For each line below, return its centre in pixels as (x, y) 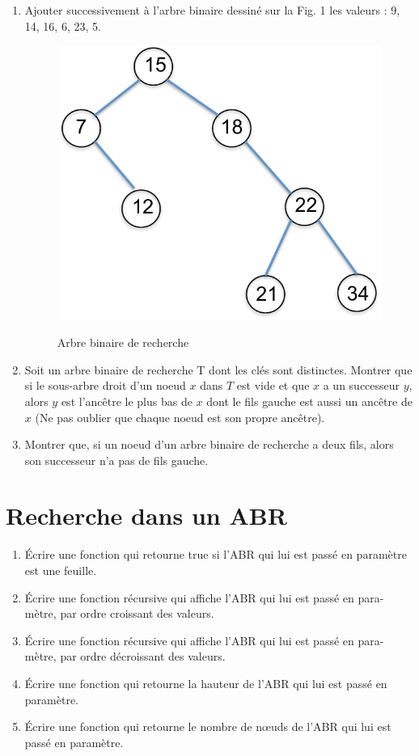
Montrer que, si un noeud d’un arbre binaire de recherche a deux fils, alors (209, 444)
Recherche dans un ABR (146, 515)
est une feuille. (61, 570)
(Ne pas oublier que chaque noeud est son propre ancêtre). (180, 417)
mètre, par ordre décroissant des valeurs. (125, 656)
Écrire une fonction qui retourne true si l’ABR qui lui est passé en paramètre (216, 554)
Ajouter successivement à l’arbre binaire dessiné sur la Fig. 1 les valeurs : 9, (212, 10)
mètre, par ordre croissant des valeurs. (119, 613)
